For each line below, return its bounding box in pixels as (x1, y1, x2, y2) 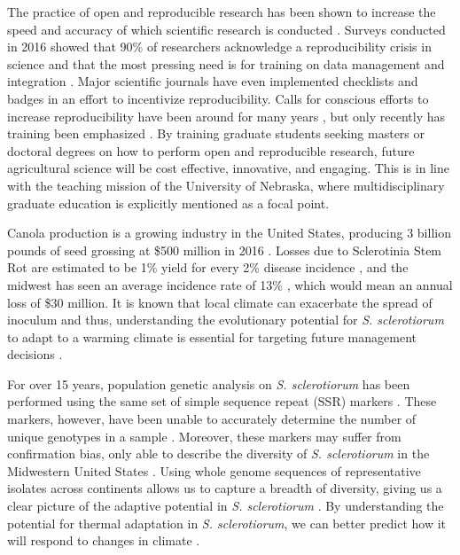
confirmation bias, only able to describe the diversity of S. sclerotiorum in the (7, 444, 430, 463)
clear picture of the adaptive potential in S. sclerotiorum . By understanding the (7, 496, 444, 515)
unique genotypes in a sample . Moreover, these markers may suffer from (7, 426, 402, 445)
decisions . (7, 345, 63, 363)
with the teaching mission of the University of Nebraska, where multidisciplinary (7, 176, 445, 194)
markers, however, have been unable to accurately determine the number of (7, 410, 417, 428)
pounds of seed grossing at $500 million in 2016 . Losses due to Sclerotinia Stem (7, 240, 442, 259)
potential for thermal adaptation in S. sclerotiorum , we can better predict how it (7, 513, 446, 532)
